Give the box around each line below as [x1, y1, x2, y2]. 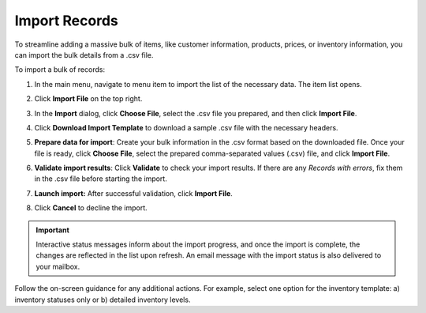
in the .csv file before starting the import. [34, 174, 167, 183]
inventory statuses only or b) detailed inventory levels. [14, 295, 191, 304]
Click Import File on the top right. [34, 94, 143, 104]
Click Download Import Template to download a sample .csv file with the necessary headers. [34, 123, 338, 132]
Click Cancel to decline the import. [34, 203, 148, 213]
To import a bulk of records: [14, 65, 106, 74]
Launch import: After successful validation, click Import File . [34, 188, 233, 198]
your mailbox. [35, 262, 80, 271]
